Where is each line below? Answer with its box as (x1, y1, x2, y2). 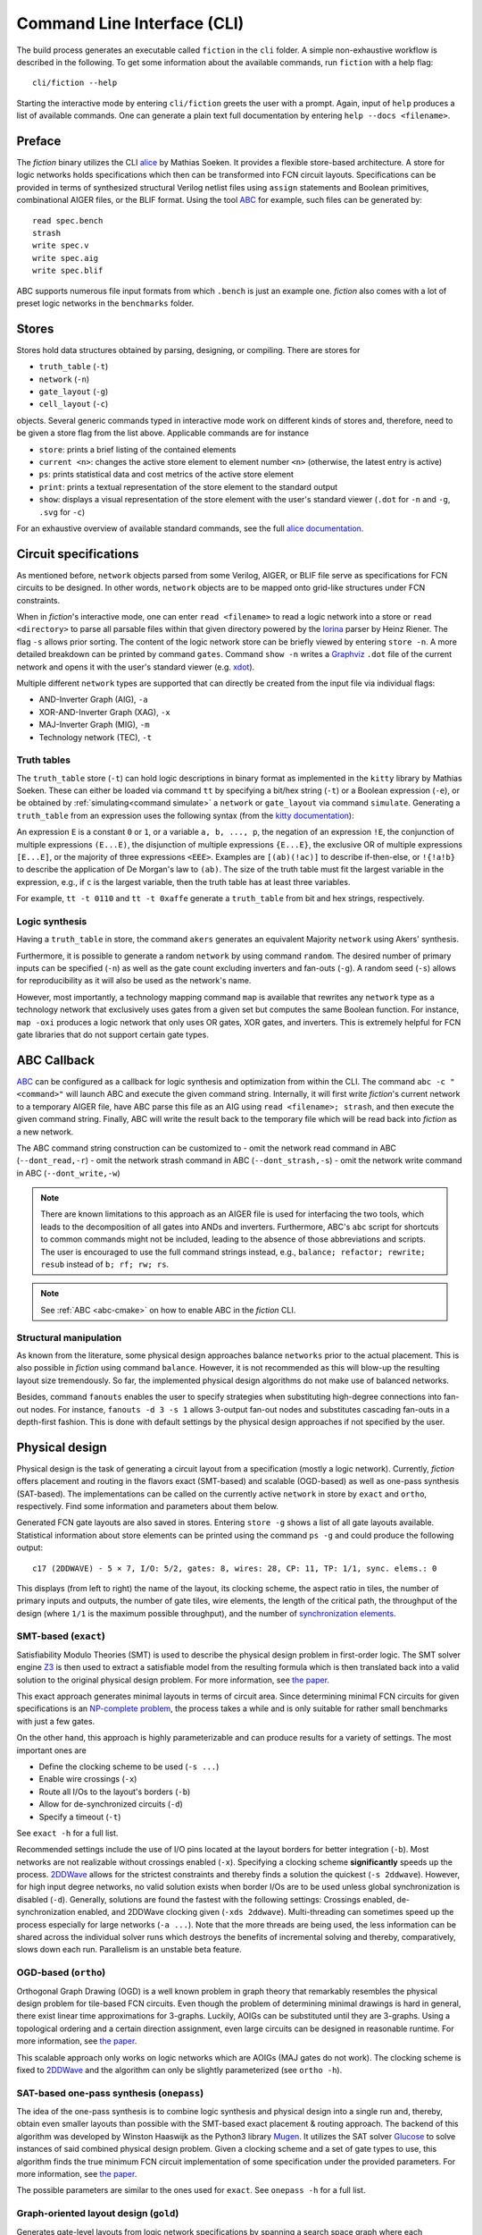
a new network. (16, 1126, 74, 1137)
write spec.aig (32, 253, 99, 263)
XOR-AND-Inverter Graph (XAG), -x (38, 706, 170, 717)
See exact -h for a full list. (16, 1827, 119, 1838)
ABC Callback (16, 1052, 96, 1067)
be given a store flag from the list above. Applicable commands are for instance (16, 427, 310, 438)
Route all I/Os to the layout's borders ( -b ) (38, 1786, 191, 1797)
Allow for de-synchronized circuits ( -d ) (38, 1799, 183, 1809)
